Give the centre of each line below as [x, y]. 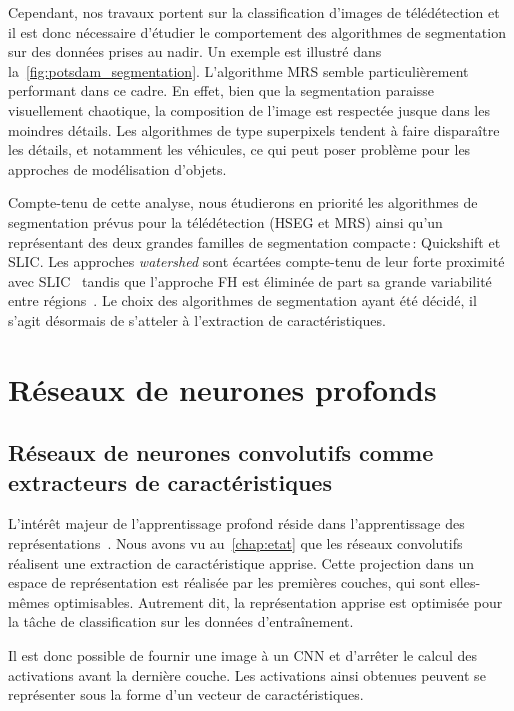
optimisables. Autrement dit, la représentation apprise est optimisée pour [278, 601]
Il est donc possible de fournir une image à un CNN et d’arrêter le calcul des [243, 655]
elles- [465, 582]
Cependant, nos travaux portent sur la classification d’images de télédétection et [254, 12]
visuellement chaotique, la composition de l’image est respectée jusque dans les [249, 109]
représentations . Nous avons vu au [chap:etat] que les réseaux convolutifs [235, 543]
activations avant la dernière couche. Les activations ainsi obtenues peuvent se [247, 674]
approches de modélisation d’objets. [117, 168]
